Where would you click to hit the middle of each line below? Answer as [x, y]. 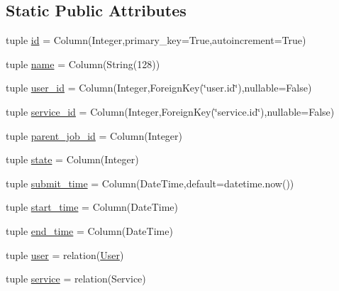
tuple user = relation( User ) [65, 254]
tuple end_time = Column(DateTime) [89, 230]
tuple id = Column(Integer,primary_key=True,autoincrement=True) [156, 40]
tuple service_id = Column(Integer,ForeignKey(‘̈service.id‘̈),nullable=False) [170, 111]
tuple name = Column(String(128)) [83, 64]
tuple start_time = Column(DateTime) [92, 207]
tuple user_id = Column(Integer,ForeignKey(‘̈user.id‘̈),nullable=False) [159, 88]
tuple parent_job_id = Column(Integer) [94, 135]
